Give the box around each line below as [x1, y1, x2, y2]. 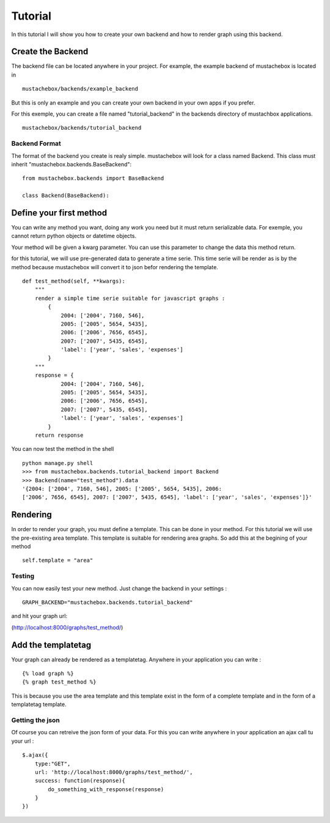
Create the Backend [11, 47, 89, 57]
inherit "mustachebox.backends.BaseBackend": [11, 160, 132, 168]
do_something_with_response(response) [48, 786, 164, 792]
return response [34, 432, 84, 439]
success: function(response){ [34, 777, 125, 784]
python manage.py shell [22, 460, 94, 466]
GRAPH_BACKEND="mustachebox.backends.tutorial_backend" [22, 598, 193, 606]
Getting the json [11, 716, 61, 724]
